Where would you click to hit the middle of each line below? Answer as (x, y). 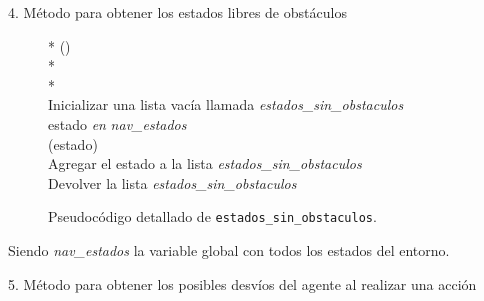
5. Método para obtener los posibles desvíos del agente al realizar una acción (242, 283)
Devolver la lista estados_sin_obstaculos (172, 182)
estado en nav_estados (117, 123)
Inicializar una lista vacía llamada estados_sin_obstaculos (226, 104)
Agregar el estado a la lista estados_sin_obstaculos (205, 163)
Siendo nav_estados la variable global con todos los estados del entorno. (229, 250)
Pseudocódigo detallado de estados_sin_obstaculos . (212, 216)
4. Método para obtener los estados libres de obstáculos (177, 12)
